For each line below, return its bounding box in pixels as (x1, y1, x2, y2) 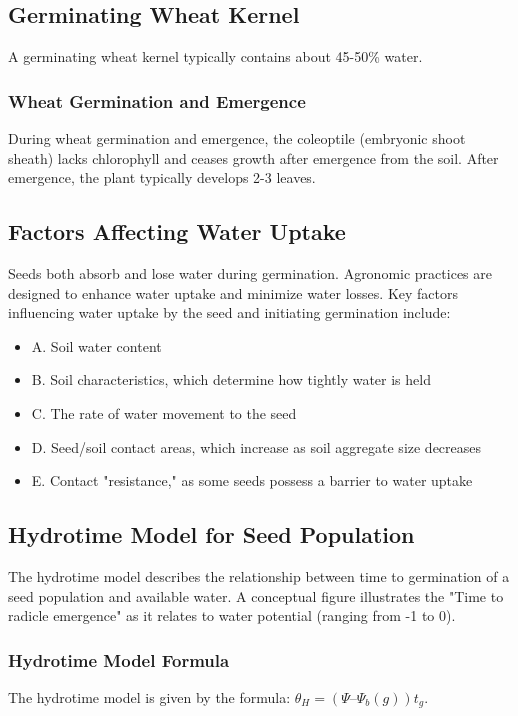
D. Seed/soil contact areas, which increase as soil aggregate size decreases (31, 436, 482, 457)
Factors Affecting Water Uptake (8, 216, 346, 247)
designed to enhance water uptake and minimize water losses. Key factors (8, 282, 459, 303)
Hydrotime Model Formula (8, 647, 230, 672)
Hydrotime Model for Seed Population (8, 519, 415, 550)
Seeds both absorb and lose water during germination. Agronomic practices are (8, 263, 492, 283)
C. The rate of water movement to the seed (31, 402, 297, 423)
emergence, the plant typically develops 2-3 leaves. (8, 167, 316, 188)
